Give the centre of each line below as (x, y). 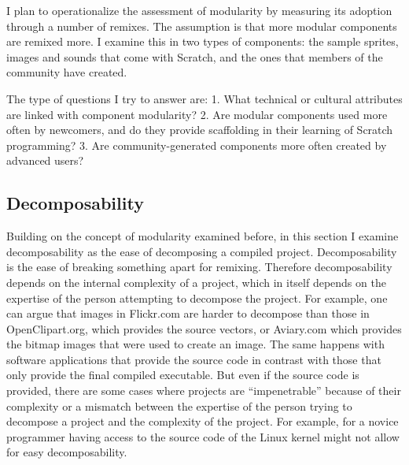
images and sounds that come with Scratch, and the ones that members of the (195, 56)
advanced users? (45, 160)
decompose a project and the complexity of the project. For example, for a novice (203, 421)
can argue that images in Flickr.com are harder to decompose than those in (188, 313)
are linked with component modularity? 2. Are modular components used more (197, 114)
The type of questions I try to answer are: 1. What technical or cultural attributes (204, 98)
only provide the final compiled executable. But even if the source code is (183, 375)
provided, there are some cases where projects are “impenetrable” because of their (204, 391)
